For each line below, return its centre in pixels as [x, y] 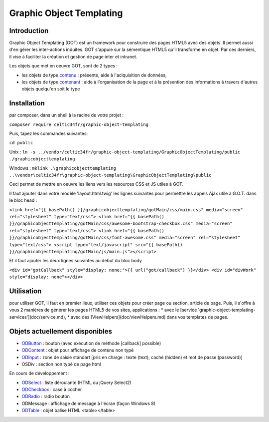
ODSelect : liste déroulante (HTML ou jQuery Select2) [76, 383]
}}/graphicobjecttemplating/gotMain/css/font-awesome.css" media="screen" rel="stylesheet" [125, 238]
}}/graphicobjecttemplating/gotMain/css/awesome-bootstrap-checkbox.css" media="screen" [121, 224]
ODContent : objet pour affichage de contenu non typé [78, 350]
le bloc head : [23, 200]
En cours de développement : [39, 373]
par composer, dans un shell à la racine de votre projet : [67, 115]
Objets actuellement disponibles [61, 331]
